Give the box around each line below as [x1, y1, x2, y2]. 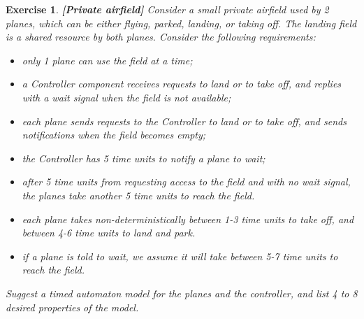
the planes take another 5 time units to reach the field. [22, 187, 255, 202]
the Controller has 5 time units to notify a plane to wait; [22, 150, 265, 165]
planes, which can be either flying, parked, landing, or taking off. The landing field [6, 15, 357, 30]
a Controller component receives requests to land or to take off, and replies [22, 76, 342, 91]
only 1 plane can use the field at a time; [22, 52, 193, 67]
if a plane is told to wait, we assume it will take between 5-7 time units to [22, 248, 338, 263]
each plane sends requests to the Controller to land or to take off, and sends [22, 113, 347, 128]
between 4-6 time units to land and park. [22, 225, 196, 240]
